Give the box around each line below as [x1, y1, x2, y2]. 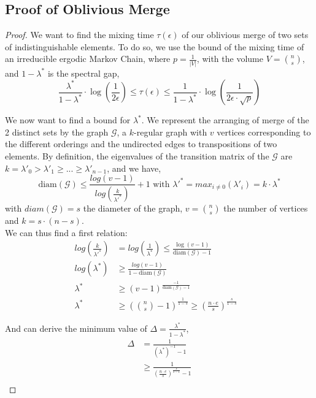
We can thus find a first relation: [5, 226, 128, 239]
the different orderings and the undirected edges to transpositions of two [5, 137, 277, 150]
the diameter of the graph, [83, 202, 183, 215]
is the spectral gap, [47, 66, 120, 79]
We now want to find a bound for [5, 113, 131, 126]
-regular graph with [134, 125, 207, 138]
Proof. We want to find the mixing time [5, 28, 154, 41]
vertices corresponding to [217, 125, 311, 138]
